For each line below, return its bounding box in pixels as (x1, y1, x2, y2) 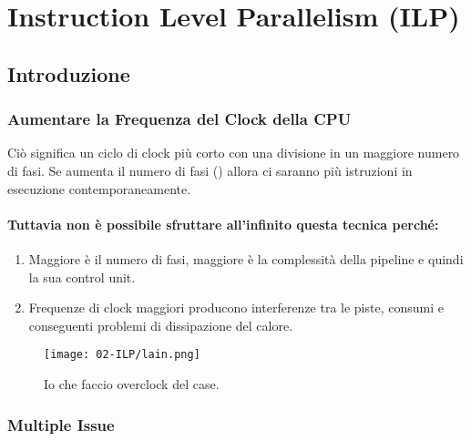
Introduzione (7, 59, 130, 87)
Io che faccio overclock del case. (44, 374, 220, 393)
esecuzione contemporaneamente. (7, 179, 191, 198)
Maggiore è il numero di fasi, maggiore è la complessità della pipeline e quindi (28, 249, 464, 268)
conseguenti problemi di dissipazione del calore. (28, 315, 293, 334)
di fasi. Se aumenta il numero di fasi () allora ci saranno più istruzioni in (7, 160, 413, 179)
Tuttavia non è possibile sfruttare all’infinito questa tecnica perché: (7, 214, 439, 233)
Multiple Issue (7, 413, 115, 436)
